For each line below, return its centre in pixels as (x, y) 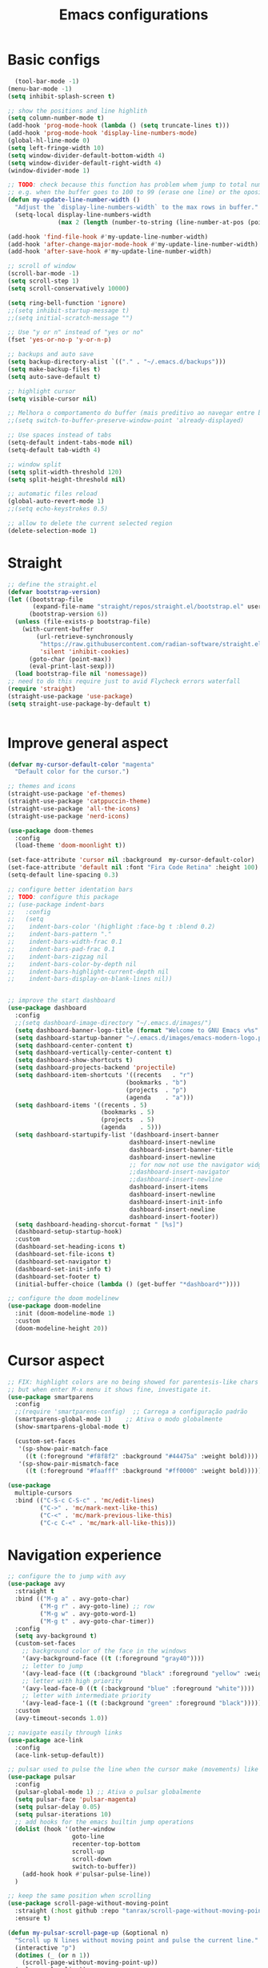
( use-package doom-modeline (54, 1306)
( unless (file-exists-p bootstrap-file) (83, 622)
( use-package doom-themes (50, 831)
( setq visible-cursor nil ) (52, 399)
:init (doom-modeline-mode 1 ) (65, 1314)
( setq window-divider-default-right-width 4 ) (84, 163)
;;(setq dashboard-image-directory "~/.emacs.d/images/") (114, 1023)
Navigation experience (84, 1555)
